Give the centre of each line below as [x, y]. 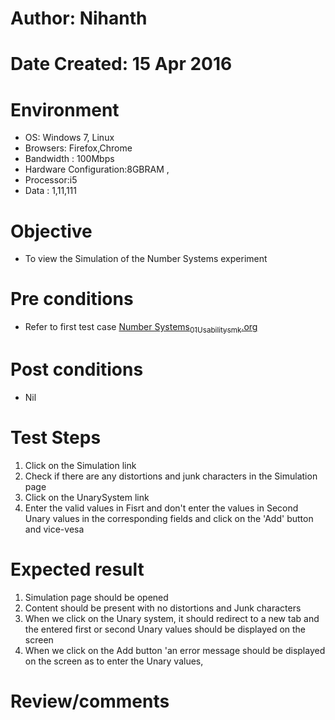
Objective [51, 231]
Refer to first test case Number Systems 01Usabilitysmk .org [141, 328]
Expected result [77, 569]
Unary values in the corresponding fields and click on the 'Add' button [169, 518]
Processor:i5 [51, 180]
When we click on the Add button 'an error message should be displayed [175, 650]
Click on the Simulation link [80, 465]
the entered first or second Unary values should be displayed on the [165, 629]
